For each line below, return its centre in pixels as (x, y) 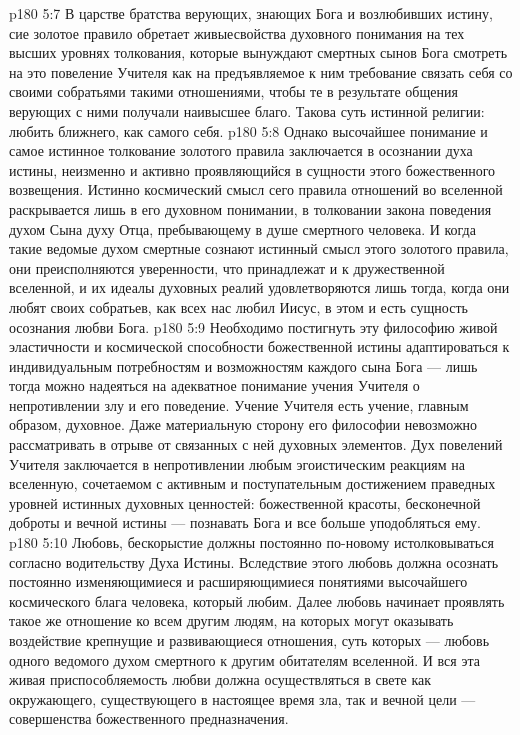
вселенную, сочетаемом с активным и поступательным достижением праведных (252, 483)
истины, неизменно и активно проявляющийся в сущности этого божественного (252, 169)
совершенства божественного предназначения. (149, 718)
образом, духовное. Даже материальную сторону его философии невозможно (243, 424)
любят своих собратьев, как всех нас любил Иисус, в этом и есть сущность (238, 306)
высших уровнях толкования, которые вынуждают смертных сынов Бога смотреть (258, 52)
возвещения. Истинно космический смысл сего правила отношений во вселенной (256, 189)
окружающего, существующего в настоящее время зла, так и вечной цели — (242, 698)
